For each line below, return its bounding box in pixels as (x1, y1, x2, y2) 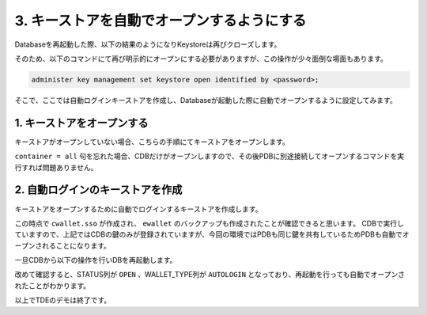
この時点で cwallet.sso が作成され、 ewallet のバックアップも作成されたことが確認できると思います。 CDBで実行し (14, 218, 405, 228)
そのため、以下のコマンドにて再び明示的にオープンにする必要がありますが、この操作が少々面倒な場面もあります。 (14, 54, 387, 63)
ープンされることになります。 (14, 241, 111, 250)
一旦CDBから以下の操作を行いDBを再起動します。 (14, 256, 177, 265)
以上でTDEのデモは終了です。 (14, 295, 111, 305)
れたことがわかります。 (14, 281, 91, 290)
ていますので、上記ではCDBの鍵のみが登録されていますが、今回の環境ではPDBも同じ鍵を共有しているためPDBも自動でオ (14, 230, 410, 239)
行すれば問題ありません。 (14, 162, 98, 172)
